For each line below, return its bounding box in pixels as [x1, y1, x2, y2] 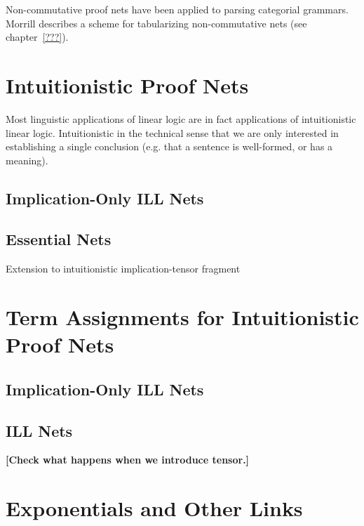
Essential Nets [6, 228, 112, 250]
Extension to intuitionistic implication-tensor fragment [6, 261, 241, 276]
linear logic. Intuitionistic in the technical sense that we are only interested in [6, 125, 339, 140]
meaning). [6, 152, 48, 167]
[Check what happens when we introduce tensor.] [6, 452, 250, 467]
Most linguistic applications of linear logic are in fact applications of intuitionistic [6, 111, 356, 126]
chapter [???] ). [6, 29, 69, 44]
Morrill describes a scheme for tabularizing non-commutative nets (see [6, 15, 307, 30]
